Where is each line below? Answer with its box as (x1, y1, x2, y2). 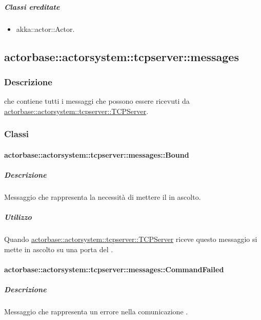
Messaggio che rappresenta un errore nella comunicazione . (4, 306, 188, 317)
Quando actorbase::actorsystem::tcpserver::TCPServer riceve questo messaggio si (4, 234, 257, 244)
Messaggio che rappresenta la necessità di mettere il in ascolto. (4, 191, 201, 202)
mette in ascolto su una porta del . (4, 243, 113, 254)
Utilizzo (4, 212, 32, 222)
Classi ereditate (4, 1, 60, 12)
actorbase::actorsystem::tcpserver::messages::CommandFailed (4, 263, 224, 274)
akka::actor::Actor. (16, 23, 75, 34)
